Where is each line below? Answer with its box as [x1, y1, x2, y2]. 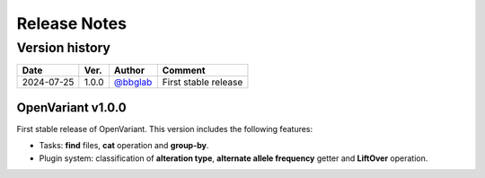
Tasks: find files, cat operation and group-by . [39, 140, 209, 151]
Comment [162, 64, 206, 76]
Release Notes [16, 13, 128, 33]
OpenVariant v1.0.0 [16, 100, 127, 115]
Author [113, 64, 145, 76]
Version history [16, 40, 111, 56]
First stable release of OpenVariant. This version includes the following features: [16, 123, 313, 134]
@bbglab [113, 76, 153, 89]
